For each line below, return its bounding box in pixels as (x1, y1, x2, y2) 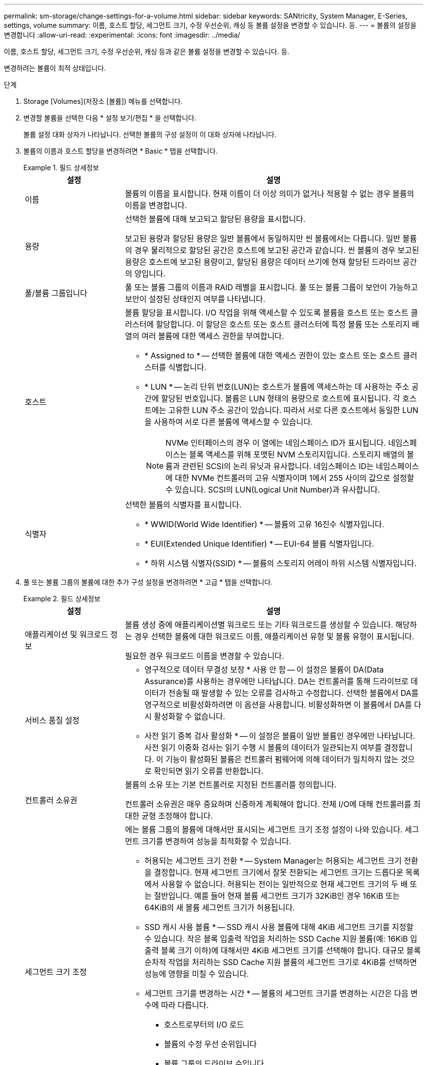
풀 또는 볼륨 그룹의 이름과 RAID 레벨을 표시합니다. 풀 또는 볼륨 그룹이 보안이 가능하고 (125, 282, 418, 292)
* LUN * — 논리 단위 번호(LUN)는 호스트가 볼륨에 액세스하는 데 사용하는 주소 (144, 382, 409, 392)
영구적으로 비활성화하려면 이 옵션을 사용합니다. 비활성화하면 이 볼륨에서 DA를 (144, 700, 412, 710)
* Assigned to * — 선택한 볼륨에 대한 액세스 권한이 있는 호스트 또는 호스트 (144, 351, 401, 360)
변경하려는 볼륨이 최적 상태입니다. (4, 64, 106, 72)
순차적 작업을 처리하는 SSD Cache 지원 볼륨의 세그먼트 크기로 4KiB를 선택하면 (144, 957, 417, 967)
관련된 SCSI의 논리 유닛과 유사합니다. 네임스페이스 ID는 (182, 461, 374, 471)
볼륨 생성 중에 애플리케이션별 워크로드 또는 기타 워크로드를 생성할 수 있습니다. (125, 620, 393, 630)
